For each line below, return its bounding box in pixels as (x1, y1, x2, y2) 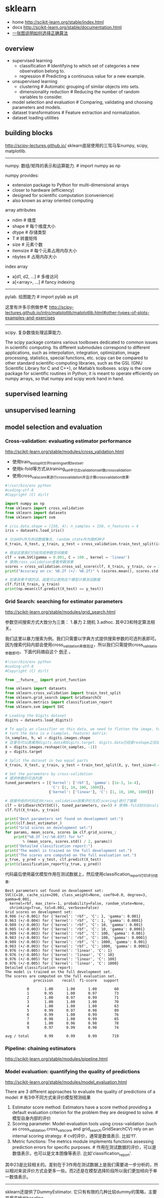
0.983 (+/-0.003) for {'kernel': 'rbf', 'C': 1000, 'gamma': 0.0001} (5, 944, 150, 949)
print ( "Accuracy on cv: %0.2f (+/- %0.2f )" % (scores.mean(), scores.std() (5, 568, 163, 573)
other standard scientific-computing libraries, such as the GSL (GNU (5, 360, 143, 366)
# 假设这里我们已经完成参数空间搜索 (5, 550, 68, 555)
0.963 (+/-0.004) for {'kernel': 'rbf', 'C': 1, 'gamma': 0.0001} (5, 918, 143, 923)
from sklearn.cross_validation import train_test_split (5, 691, 121, 696)
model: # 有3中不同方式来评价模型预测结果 (5, 1094, 91, 1100)
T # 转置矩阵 (12, 235, 38, 241)
